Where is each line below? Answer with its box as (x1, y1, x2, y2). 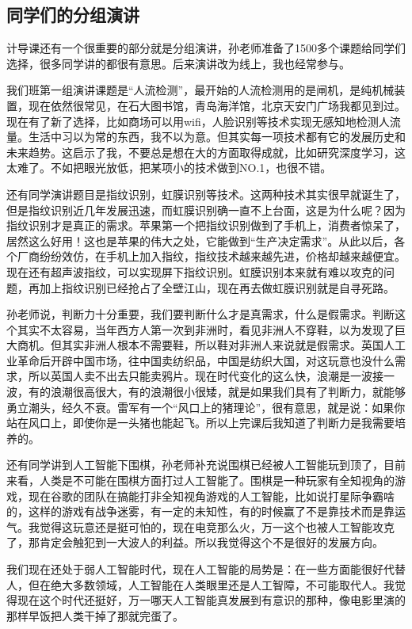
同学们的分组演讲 (6, 2, 139, 27)
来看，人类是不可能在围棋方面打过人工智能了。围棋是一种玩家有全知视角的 (6, 472, 395, 489)
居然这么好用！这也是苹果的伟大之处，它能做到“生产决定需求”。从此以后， (6, 232, 395, 249)
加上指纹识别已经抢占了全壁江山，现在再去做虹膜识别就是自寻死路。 (39, 279, 395, 295)
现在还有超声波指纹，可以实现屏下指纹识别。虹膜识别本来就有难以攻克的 (6, 263, 383, 280)
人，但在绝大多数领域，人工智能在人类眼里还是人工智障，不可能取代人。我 (6, 576, 395, 593)
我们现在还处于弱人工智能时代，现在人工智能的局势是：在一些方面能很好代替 (6, 561, 406, 578)
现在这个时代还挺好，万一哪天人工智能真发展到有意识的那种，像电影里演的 (17, 592, 406, 608)
